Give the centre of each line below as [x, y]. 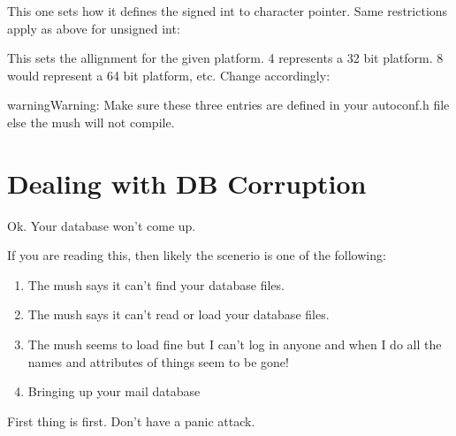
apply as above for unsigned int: [94, 28]
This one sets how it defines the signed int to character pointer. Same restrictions [228, 11]
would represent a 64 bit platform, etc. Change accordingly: [169, 75]
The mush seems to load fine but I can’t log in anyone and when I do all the [235, 344]
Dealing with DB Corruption [187, 183]
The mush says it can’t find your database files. [156, 284]
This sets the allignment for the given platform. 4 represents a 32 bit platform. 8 [225, 58]
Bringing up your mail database [114, 391]
